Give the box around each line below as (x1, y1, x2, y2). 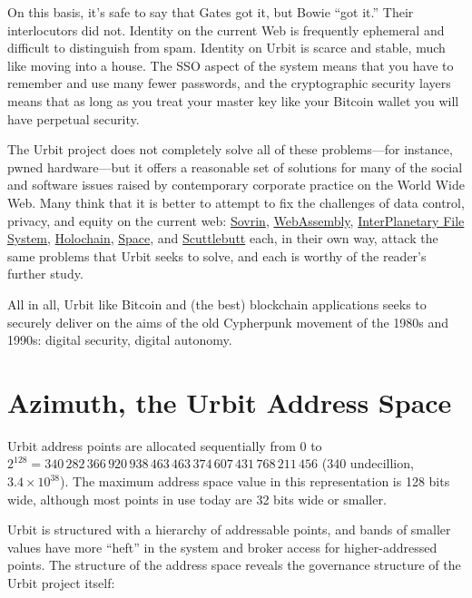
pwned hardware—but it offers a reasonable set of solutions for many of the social (7, 157, 463, 176)
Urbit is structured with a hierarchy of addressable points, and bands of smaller (7, 520, 451, 539)
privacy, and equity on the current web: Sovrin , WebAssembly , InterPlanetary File (7, 211, 465, 230)
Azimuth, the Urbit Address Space (7, 383, 452, 420)
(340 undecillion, (321, 454, 414, 473)
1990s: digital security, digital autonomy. (7, 330, 232, 349)
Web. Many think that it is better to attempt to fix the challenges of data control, (7, 192, 465, 211)
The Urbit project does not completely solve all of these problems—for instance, (7, 140, 453, 159)
